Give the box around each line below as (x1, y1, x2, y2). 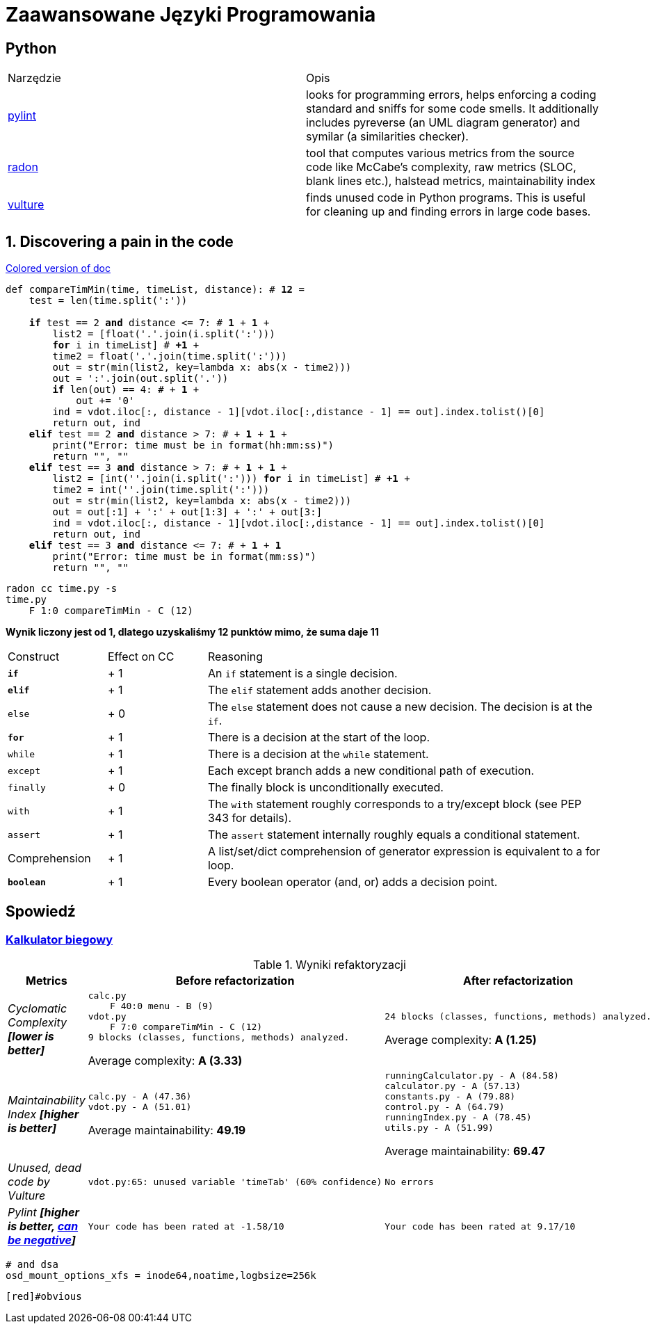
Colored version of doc (6, 262, 111, 275)
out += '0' (76, 395, 135, 407)
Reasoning (207, 650, 264, 664)
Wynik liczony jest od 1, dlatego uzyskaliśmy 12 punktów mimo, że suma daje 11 (6, 626, 379, 638)
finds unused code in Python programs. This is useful (306, 191, 585, 205)
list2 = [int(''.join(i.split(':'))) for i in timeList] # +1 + (52, 473, 410, 485)
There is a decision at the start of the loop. (207, 730, 430, 745)
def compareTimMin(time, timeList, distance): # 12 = (6, 284, 305, 296)
